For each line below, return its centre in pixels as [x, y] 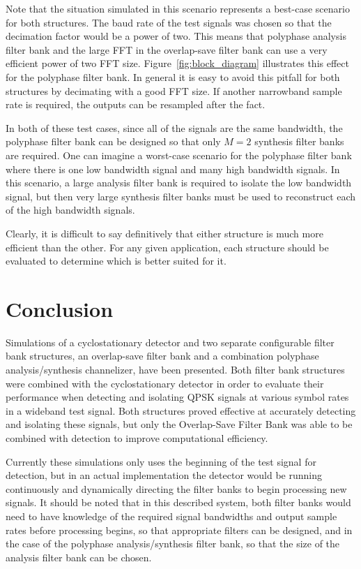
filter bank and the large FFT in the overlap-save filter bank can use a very [167, 49]
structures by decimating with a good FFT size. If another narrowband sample [174, 90]
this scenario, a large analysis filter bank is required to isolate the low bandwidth [179, 183]
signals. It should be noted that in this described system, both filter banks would [178, 502]
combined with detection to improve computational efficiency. [137, 437]
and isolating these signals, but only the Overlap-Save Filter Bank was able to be [179, 424]
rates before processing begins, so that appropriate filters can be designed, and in [179, 530]
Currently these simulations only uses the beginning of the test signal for [161, 461]
